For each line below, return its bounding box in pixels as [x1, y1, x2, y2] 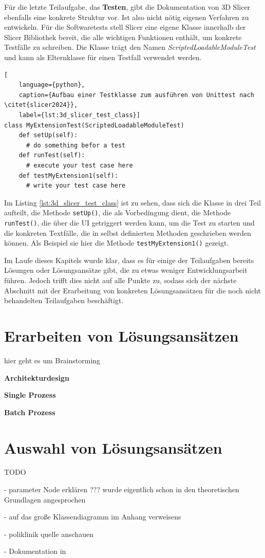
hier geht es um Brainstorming [4, 355, 101, 365]
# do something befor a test [26, 141, 126, 149]
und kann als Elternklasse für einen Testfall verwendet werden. [4, 51, 202, 62]
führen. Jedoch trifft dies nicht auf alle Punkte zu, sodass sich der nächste [4, 275, 237, 286]
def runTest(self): [18, 152, 85, 159]
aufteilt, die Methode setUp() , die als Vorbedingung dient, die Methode [4, 207, 231, 218]
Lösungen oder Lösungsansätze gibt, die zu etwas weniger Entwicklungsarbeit [4, 265, 248, 275]
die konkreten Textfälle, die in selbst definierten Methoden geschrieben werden [4, 227, 251, 238]
